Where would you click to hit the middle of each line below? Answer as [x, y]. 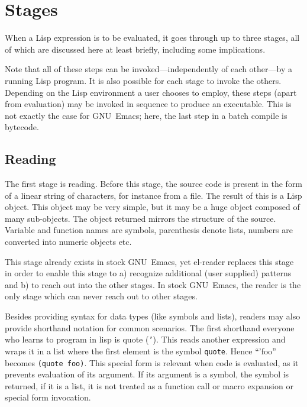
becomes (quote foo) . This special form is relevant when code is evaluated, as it [152, 362]
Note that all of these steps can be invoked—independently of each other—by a [148, 69]
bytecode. [22, 127]
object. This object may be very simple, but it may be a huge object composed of [152, 207]
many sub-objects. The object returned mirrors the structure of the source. [140, 218]
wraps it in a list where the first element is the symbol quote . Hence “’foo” [140, 351]
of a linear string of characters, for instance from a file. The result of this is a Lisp [153, 195]
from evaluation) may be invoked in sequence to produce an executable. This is [148, 104]
